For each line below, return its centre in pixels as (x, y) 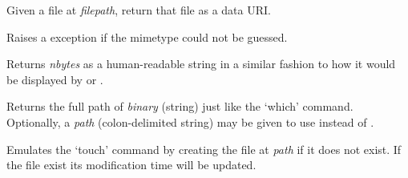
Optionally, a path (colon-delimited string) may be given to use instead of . (190, 121)
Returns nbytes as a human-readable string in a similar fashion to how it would (201, 64)
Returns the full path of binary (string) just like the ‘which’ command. (180, 106)
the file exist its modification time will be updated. (131, 165)
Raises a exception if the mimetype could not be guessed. (147, 36)
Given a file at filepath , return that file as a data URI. (139, 10)
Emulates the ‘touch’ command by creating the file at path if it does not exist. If (204, 149)
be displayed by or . (55, 79)
